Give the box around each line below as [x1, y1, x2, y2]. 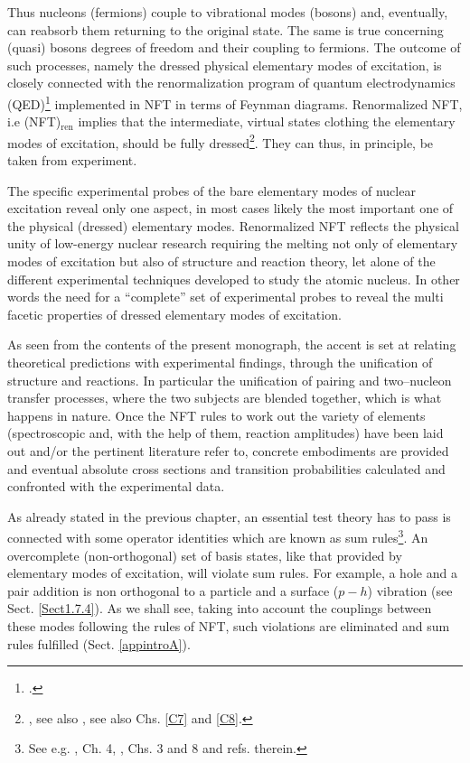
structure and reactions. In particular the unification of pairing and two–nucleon [7, 370, 452, 389]
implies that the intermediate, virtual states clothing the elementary [78, 112, 456, 131]
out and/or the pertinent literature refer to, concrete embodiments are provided [7, 441, 449, 460]
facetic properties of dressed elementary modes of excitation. [7, 304, 342, 323]
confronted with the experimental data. [7, 477, 225, 496]
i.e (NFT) [7, 112, 61, 131]
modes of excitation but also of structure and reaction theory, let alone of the [7, 252, 436, 271]
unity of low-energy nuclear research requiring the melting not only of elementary [7, 234, 458, 253]
